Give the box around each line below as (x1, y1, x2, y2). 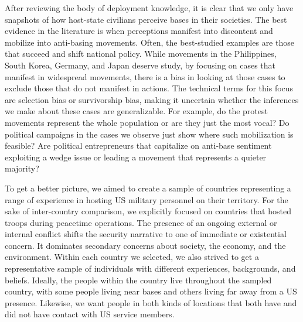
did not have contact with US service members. (5, 308, 175, 320)
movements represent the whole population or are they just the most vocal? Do (5, 116, 290, 128)
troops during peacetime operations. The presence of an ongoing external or (5, 216, 277, 228)
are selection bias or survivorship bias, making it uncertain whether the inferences (5, 93, 299, 105)
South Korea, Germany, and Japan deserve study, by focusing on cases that (5, 59, 276, 71)
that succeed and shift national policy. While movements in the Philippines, (5, 47, 277, 60)
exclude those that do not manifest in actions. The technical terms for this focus (5, 82, 294, 94)
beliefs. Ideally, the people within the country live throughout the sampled (5, 273, 272, 286)
